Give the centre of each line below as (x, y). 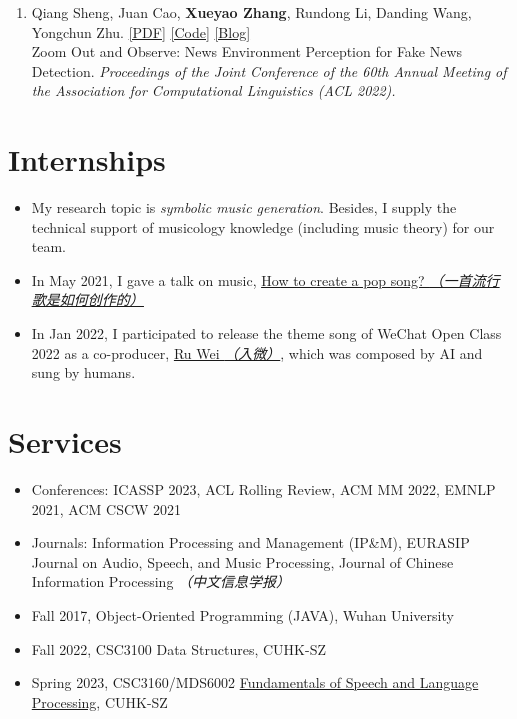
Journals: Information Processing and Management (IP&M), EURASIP (250, 542)
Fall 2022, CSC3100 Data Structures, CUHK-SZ (178, 648)
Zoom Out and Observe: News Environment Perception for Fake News (247, 51)
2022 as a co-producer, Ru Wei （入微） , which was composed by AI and (257, 352)
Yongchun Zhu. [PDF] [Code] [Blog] (141, 31)
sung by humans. (83, 372)
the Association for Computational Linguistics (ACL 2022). (213, 90)
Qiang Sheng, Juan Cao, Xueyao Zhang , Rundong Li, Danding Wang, (251, 12)
